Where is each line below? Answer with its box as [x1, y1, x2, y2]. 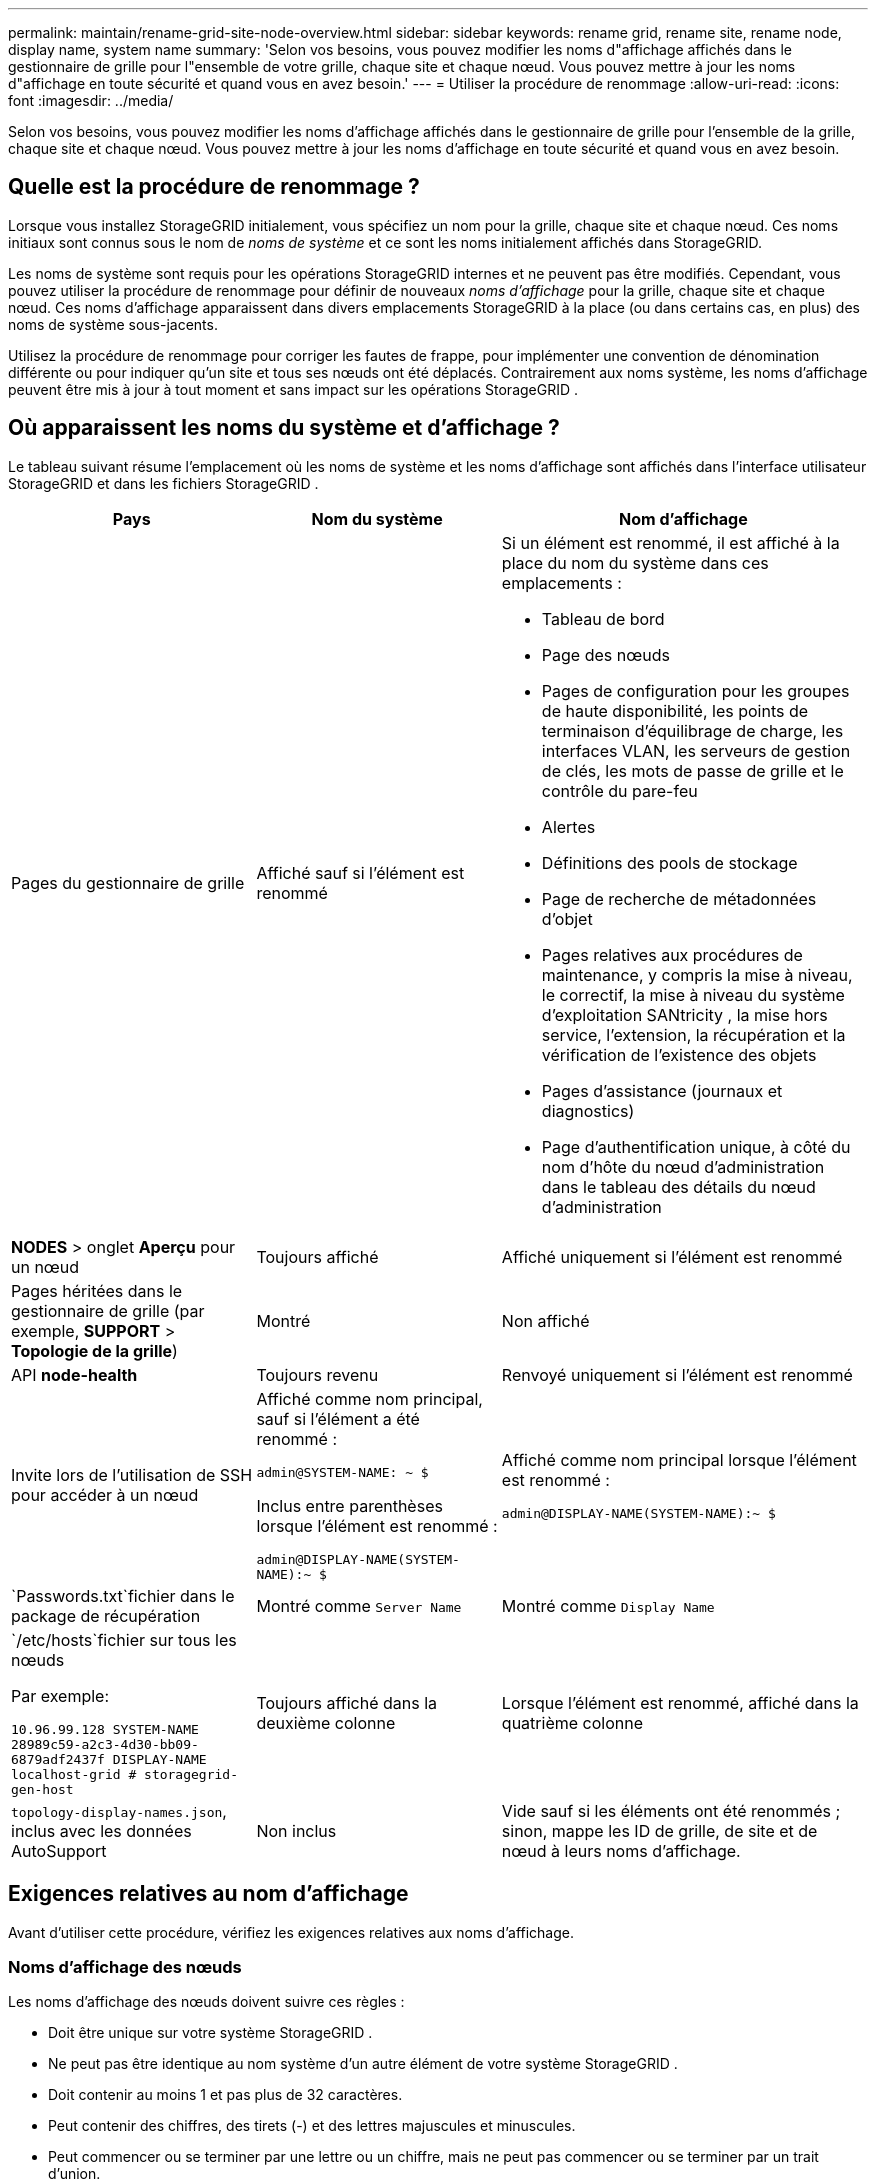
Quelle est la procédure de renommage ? [8, 174, 420, 200]
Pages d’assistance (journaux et [541, 1080, 783, 1101]
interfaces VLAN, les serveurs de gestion [541, 740, 851, 761]
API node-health [11, 1364, 138, 1385]
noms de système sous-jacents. [8, 315, 218, 333]
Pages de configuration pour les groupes [541, 680, 850, 701]
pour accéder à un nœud [11, 1485, 199, 1506]
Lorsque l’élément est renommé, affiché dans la [501, 1693, 859, 1714]
